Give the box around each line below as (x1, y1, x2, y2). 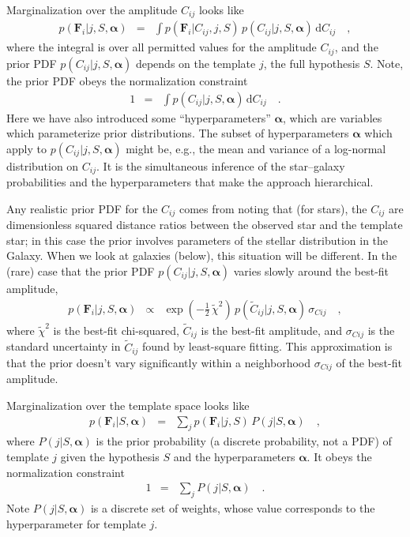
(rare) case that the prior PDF (6, 263, 155, 280)
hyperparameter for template (6, 515, 146, 531)
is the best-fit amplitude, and (201, 321, 343, 338)
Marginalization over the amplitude (6, 2, 178, 17)
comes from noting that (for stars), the (179, 200, 367, 216)
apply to (6, 140, 47, 156)
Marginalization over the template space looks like (6, 397, 250, 414)
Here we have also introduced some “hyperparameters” (6, 109, 271, 126)
